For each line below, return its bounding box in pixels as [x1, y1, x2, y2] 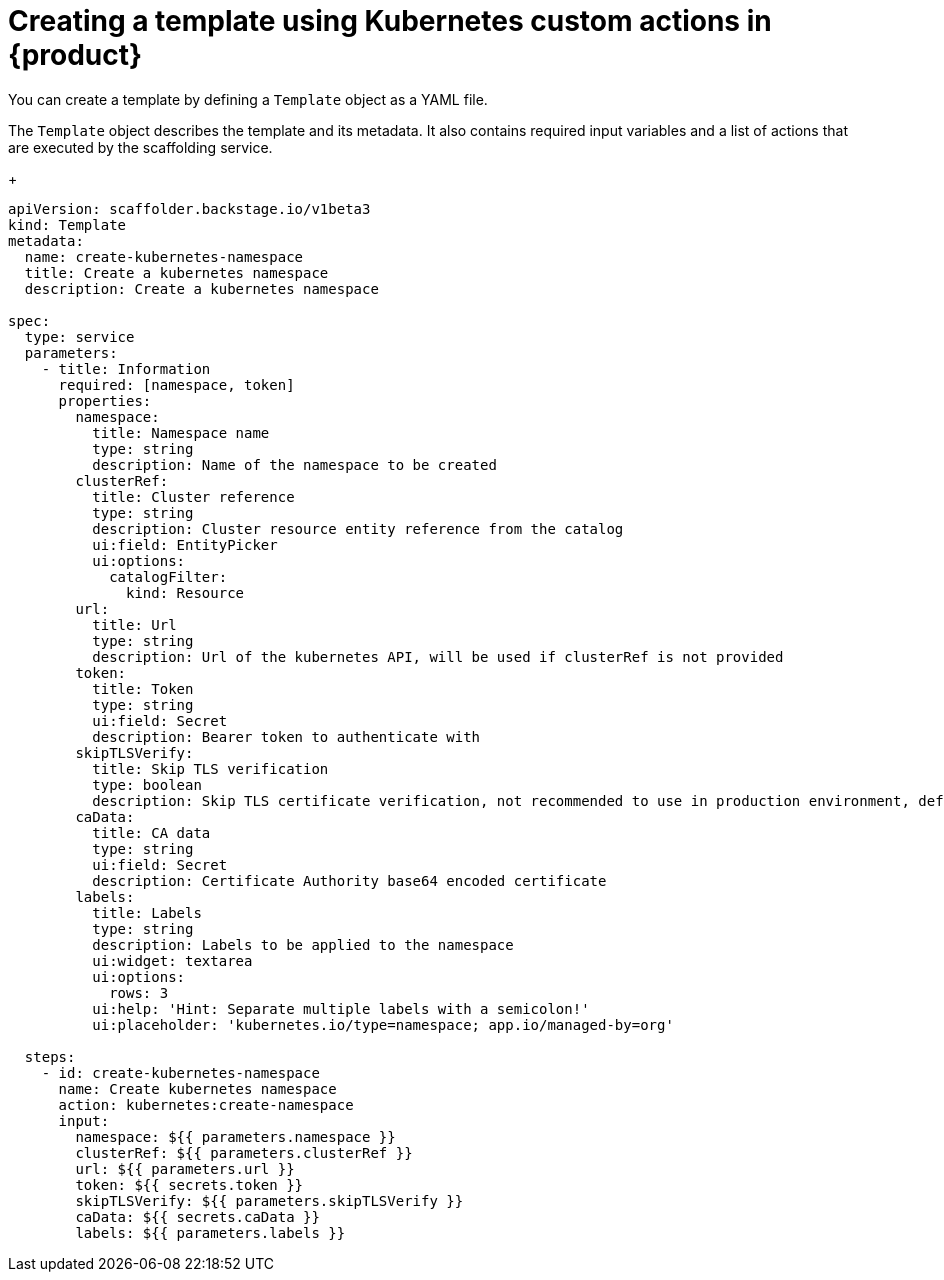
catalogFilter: [109, 568, 228, 585]
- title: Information [41, 360, 211, 377]
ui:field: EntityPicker [92, 536, 278, 553]
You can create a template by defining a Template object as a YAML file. [8, 90, 488, 108]
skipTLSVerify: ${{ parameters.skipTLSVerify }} [75, 1192, 464, 1209]
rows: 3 [109, 984, 169, 1001]
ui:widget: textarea [92, 952, 253, 969]
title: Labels [92, 904, 202, 921]
